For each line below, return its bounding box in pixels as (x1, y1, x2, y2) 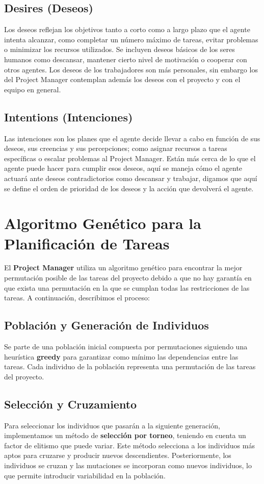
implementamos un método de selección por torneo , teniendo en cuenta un (4, 430, 246, 441)
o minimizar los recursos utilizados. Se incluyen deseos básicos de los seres (4, 44, 235, 55)
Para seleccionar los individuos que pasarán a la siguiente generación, (4, 420, 220, 430)
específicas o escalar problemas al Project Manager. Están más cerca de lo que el (4, 152, 256, 163)
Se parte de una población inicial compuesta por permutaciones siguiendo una (4, 341, 248, 352)
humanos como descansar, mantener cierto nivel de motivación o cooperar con (4, 54, 247, 64)
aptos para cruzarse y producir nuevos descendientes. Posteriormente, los (4, 450, 231, 461)
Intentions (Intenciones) (4, 109, 133, 124)
